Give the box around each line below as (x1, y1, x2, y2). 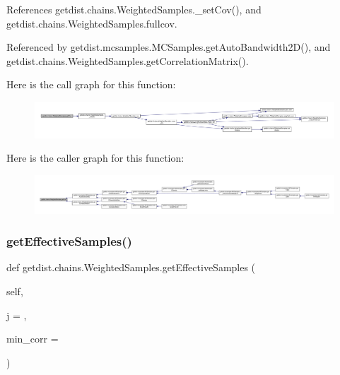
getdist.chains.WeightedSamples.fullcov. (6, 16, 177, 30)
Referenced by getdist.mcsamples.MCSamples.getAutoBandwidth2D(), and (6, 40, 331, 54)
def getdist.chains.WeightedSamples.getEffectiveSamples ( (6, 260, 256, 275)
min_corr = (6, 331, 59, 346)
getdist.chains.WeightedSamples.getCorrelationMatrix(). (6, 53, 249, 68)
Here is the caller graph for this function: (6, 150, 184, 165)
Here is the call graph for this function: (6, 77, 176, 92)
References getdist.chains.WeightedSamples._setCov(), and (6, 2, 262, 16)
